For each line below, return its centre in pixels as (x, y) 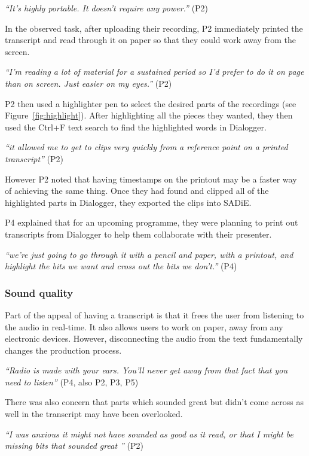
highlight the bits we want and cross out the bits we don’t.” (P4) (121, 266)
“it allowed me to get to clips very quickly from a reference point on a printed (146, 147)
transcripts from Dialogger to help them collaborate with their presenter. (138, 234)
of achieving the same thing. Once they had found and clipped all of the (137, 191)
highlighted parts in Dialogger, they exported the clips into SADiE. (128, 202)
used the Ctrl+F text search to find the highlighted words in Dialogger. (136, 127)
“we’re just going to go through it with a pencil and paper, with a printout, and (149, 254)
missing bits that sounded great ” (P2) (74, 446)
